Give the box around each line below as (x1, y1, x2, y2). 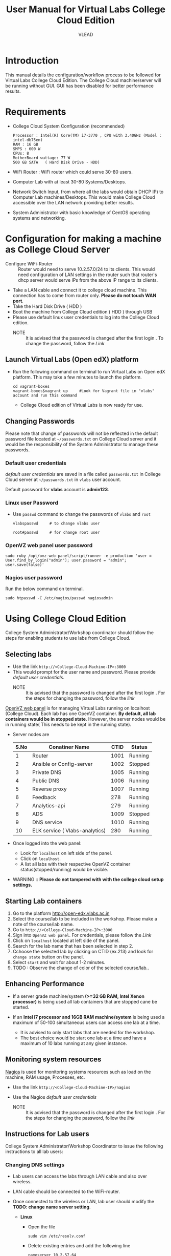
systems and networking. (12, 215, 66, 221)
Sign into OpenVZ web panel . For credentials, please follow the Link (12, 932, 152, 938)
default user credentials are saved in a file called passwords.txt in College (5, 471, 161, 477)
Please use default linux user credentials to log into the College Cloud (12, 314, 159, 320)
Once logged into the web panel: (12, 840, 82, 846)
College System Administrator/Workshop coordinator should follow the (5, 630, 154, 636)
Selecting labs (5, 650, 52, 659)
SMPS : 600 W (12, 146, 41, 152)
